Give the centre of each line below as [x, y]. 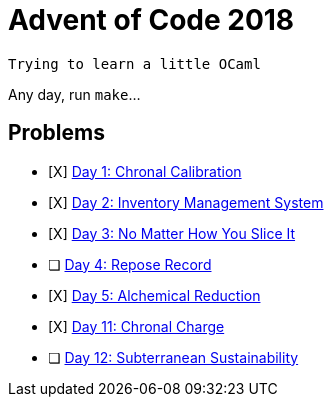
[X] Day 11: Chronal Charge [136, 326]
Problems [56, 133]
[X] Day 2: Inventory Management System [186, 202]
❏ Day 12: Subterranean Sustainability [173, 357]
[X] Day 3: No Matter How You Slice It [172, 233]
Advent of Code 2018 [151, 20]
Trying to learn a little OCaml [134, 63]
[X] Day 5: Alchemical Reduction [154, 295]
